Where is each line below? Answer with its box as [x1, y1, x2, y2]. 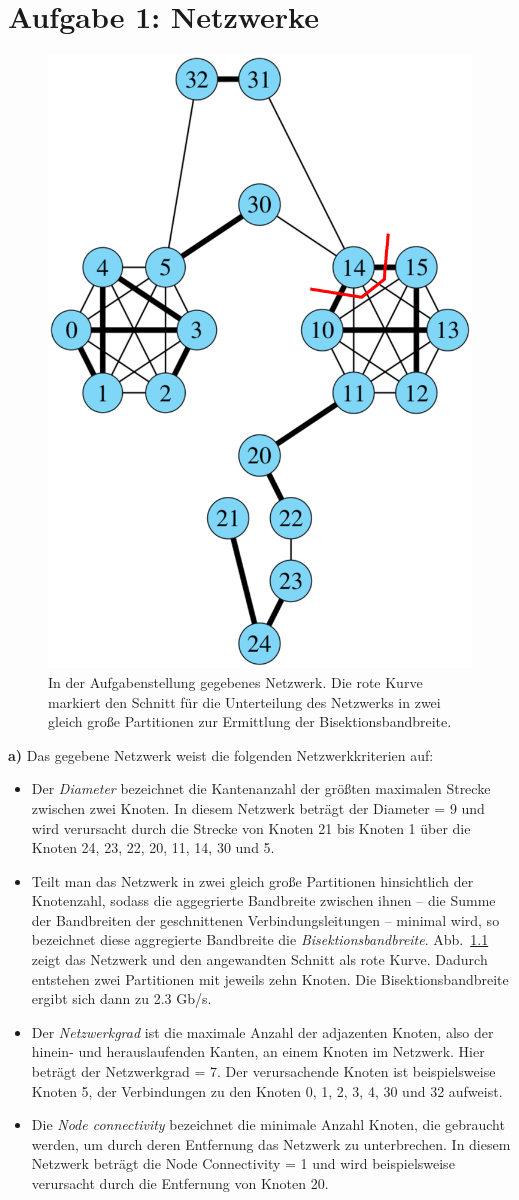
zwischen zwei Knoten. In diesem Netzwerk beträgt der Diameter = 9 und [31, 797, 485, 818]
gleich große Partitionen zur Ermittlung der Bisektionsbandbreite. [48, 711, 452, 732]
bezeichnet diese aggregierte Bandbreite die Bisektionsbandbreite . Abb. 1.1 [31, 929, 489, 950]
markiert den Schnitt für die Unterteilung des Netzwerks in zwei [48, 691, 441, 712]
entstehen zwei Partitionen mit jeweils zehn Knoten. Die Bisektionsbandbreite [31, 968, 509, 989]
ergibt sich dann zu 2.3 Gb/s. [31, 988, 212, 1009]
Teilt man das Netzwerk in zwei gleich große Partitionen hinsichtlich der [31, 870, 474, 891]
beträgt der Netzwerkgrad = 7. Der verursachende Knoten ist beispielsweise [31, 1061, 496, 1082]
